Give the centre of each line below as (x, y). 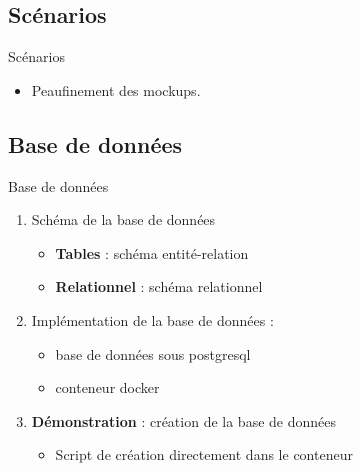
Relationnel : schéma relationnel (159, 286)
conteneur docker (107, 387)
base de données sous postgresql (153, 353)
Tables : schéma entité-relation (152, 252)
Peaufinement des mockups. (116, 89)
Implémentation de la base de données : (152, 319)
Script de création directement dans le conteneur (204, 454)
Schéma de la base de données (123, 219)
